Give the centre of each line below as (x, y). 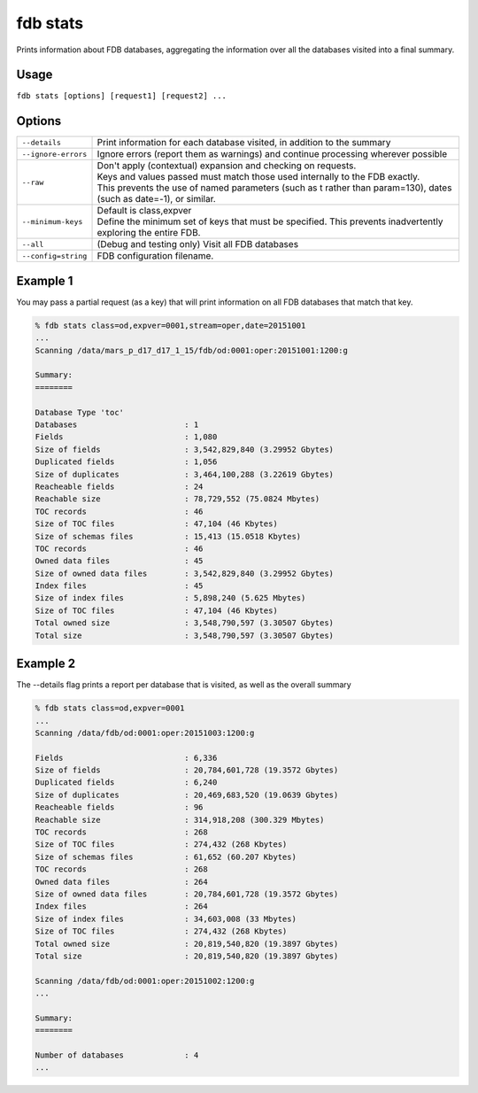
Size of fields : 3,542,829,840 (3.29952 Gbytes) (185, 449)
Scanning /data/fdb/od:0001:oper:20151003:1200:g (145, 733)
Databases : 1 (117, 424)
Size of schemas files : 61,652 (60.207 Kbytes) (166, 857)
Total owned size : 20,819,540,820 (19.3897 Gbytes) (187, 944)
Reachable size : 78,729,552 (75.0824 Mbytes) (177, 499)
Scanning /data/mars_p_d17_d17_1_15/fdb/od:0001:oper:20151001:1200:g (192, 350)
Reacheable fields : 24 (119, 486)
